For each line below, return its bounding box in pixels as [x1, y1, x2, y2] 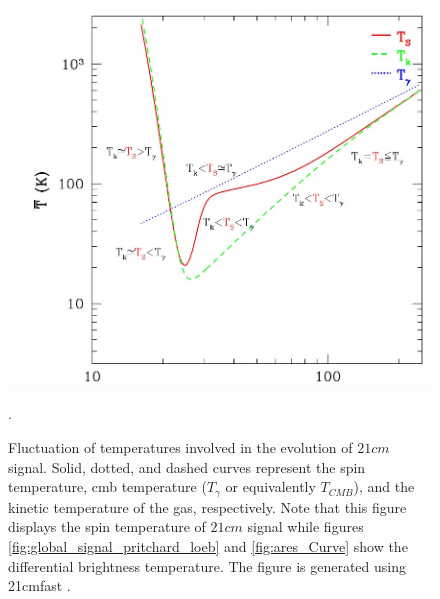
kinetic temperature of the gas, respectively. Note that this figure [8, 496, 407, 517]
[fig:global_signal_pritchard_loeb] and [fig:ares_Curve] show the [8, 535, 408, 556]
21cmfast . [8, 575, 71, 596]
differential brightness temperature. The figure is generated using [8, 555, 406, 576]
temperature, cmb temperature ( [8, 476, 207, 497]
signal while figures [247, 516, 364, 537]
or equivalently [225, 476, 316, 497]
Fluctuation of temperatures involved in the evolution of [8, 437, 353, 458]
